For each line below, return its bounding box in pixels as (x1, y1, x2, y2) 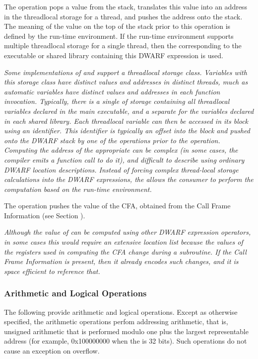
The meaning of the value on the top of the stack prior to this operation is (4, 21, 231, 31)
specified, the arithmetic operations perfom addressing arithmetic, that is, (4, 316, 228, 327)
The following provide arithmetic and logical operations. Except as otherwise (4, 306, 238, 317)
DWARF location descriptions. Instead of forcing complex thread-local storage (4, 164, 239, 175)
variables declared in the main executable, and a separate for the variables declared (4, 105, 254, 116)
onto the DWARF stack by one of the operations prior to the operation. (4, 135, 220, 145)
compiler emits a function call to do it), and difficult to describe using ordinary (4, 154, 245, 165)
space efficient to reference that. (4, 266, 100, 276)
